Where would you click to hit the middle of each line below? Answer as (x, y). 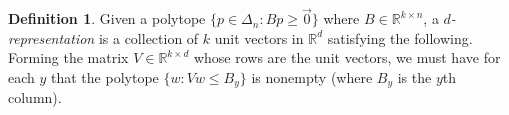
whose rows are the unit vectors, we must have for (347, 57)
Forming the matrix (68, 57)
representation (51, 37)
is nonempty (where (312, 77)
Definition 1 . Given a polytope (107, 18)
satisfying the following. (400, 37)
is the (414, 77)
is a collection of (148, 37)
